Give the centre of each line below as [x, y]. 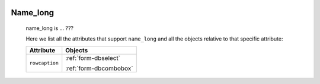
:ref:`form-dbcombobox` [99, 68]
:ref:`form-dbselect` [93, 58]
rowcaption [44, 63]
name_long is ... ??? [50, 28]
